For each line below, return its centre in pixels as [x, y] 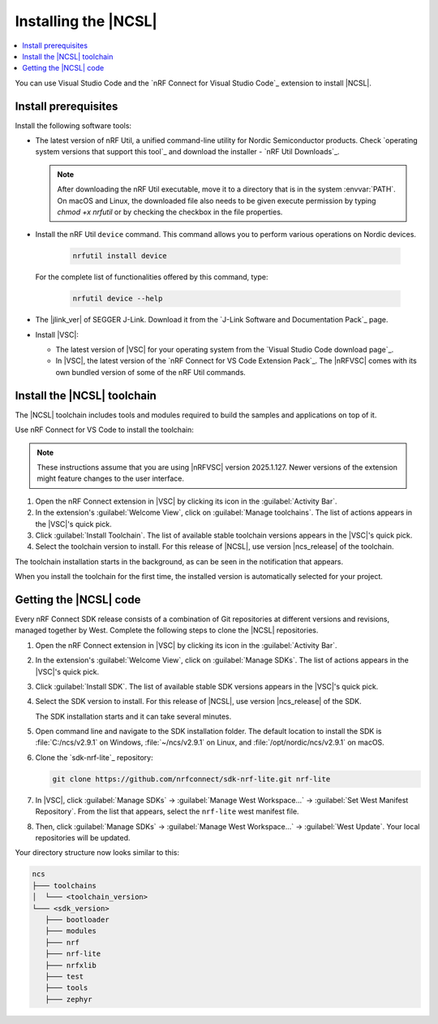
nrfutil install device [120, 256]
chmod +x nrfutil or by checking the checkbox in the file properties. [170, 212]
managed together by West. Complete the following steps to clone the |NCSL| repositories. [167, 630]
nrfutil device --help [118, 299]
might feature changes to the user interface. [110, 478]
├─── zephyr [69, 999]
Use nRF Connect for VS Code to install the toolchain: [104, 430]
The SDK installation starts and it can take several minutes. [133, 716]
